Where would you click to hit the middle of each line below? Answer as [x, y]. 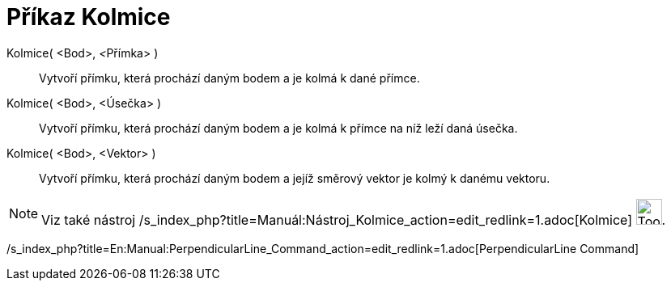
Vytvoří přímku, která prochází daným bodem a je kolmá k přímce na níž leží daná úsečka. [278, 128]
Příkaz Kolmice [89, 17]
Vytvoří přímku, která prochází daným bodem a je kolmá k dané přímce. [229, 78]
